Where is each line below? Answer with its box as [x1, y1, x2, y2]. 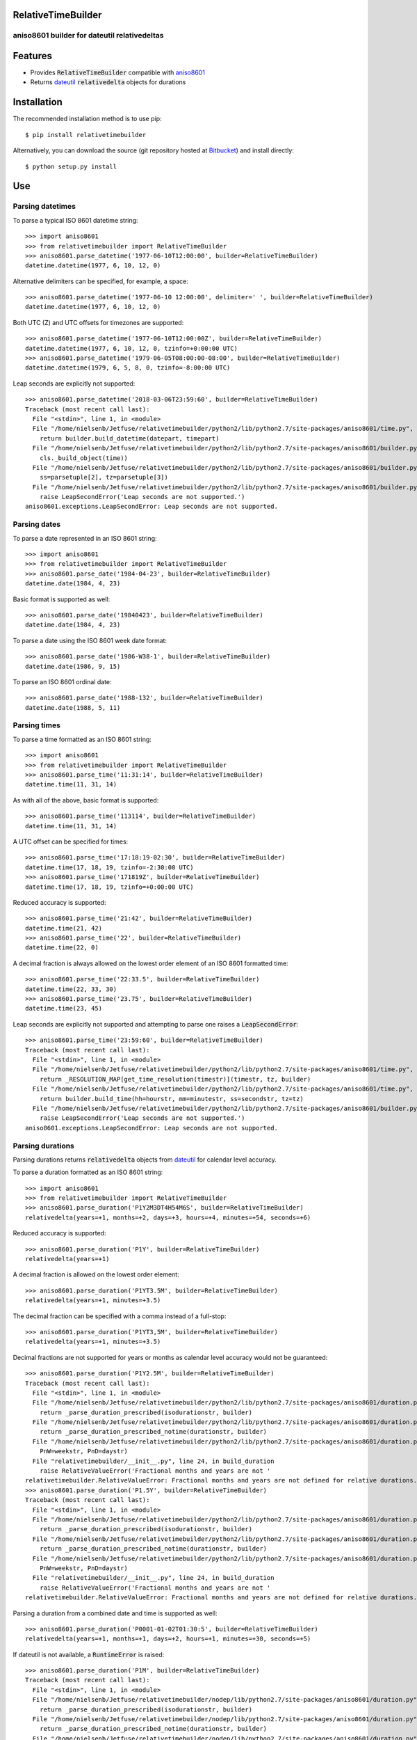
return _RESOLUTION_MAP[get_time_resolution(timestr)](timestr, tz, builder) [39, 1075, 311, 1083]
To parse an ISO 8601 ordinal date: [13, 677, 112, 686]
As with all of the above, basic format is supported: [13, 796, 159, 804]
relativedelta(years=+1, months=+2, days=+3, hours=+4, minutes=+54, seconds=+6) [25, 1213, 311, 1221]
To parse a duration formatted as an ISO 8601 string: [13, 1168, 163, 1176]
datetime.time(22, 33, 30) [25, 985, 117, 993]
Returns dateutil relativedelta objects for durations [30, 78, 186, 86]
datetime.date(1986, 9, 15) [25, 662, 121, 670]
